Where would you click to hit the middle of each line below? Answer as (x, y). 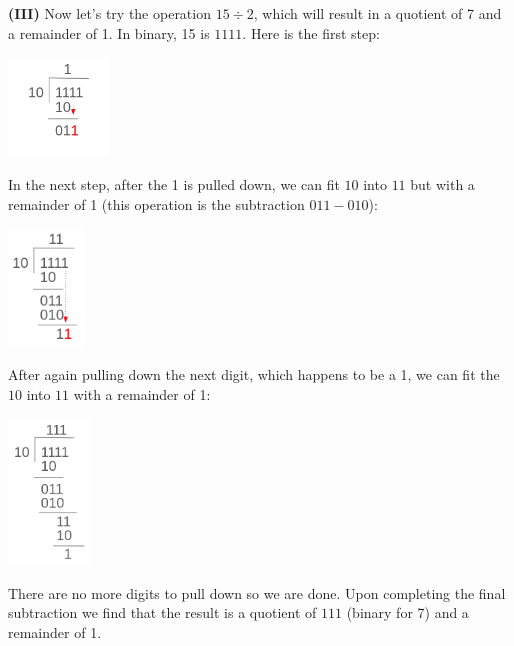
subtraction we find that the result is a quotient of (162, 612)
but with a (442, 184)
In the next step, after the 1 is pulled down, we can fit (174, 184)
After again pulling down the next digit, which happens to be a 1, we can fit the (254, 374)
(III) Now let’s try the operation (109, 13)
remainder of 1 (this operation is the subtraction (156, 204)
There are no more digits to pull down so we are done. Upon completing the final (257, 592)
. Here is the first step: (311, 32)
